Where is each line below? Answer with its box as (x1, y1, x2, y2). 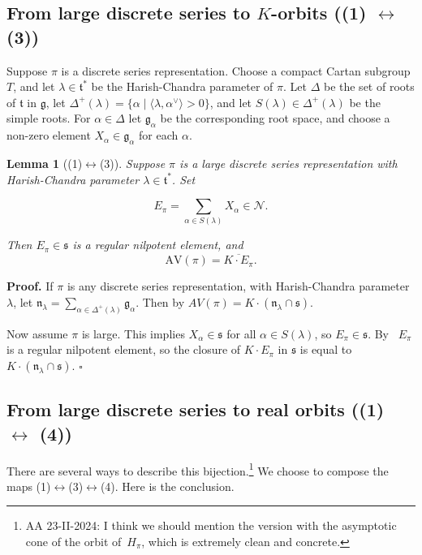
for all (226, 325, 256, 342)
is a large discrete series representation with (179, 154, 398, 171)
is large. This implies (81, 325, 185, 342)
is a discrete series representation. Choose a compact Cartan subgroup (61, 62, 411, 79)
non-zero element (6, 127, 91, 144)
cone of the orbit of (25, 532, 122, 549)
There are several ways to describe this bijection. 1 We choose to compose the (6, 459, 389, 479)
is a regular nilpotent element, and (72, 236, 243, 253)
